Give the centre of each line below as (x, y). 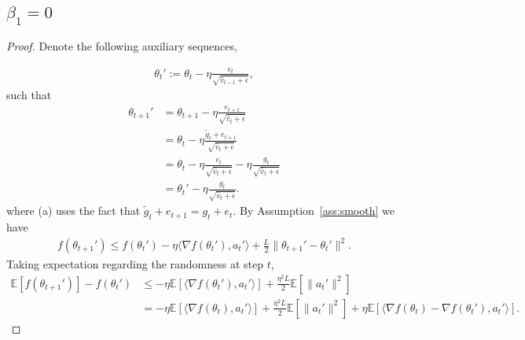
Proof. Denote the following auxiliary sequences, (122, 46)
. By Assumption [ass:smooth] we (314, 211)
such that (29, 95)
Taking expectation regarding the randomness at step (135, 264)
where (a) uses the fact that (73, 211)
